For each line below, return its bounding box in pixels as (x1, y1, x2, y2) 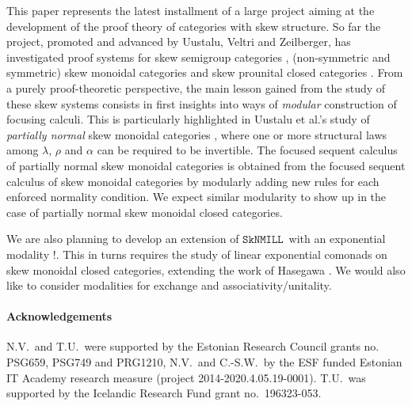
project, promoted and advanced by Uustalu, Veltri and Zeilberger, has (6, 33, 351, 50)
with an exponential (288, 230, 386, 247)
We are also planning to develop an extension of (6, 230, 239, 247)
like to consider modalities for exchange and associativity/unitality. (6, 277, 332, 294)
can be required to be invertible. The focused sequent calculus (97, 142, 398, 158)
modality (6, 245, 50, 262)
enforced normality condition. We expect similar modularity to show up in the (6, 188, 387, 205)
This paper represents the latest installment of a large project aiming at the (6, 2, 375, 18)
